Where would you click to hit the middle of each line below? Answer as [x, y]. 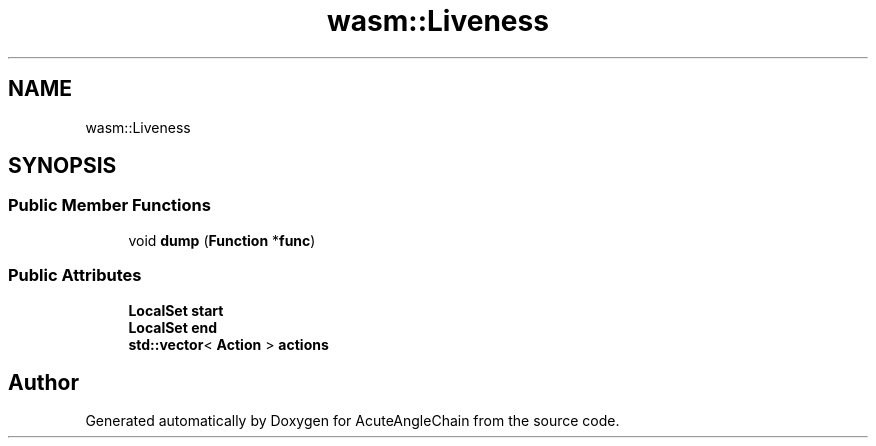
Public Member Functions [109, 205]
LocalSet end [173, 327]
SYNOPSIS [62, 166]
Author [43, 382]
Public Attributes [75, 275]
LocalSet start [176, 310]
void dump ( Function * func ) [222, 240]
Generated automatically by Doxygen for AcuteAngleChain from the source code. [352, 421]
